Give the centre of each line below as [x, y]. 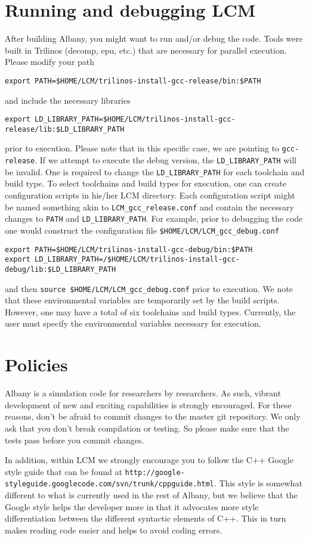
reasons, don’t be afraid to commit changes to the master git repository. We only [153, 416]
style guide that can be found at [64, 471]
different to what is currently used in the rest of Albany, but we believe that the [151, 495]
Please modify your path [50, 62]
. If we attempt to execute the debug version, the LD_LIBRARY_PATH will [166, 160]
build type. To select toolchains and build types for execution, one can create [146, 183]
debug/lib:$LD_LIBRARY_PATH [61, 269]
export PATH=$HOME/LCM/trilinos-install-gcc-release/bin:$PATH [133, 81]
